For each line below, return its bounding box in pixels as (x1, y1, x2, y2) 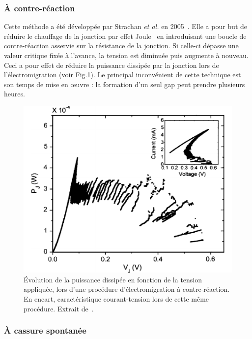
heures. (4, 89, 25, 99)
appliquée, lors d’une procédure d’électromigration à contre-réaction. (24, 284, 230, 294)
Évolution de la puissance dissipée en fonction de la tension (24, 274, 202, 284)
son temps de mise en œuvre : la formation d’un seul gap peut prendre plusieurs (4, 79, 245, 89)
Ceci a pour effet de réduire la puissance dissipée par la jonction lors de (4, 60, 219, 70)
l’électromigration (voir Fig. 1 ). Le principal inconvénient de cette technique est (4, 69, 241, 80)
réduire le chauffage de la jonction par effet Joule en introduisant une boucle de (4, 31, 247, 41)
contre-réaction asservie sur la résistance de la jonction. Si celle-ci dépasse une (4, 40, 239, 51)
